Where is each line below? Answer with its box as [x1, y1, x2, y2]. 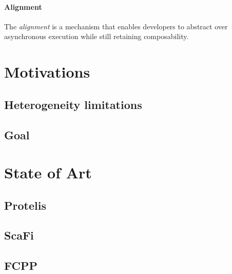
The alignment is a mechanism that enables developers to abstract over [4, 21, 228, 31]
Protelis [4, 197, 46, 213]
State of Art [4, 162, 92, 183]
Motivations [4, 61, 90, 82]
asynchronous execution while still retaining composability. [4, 31, 189, 42]
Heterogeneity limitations [4, 96, 142, 112]
